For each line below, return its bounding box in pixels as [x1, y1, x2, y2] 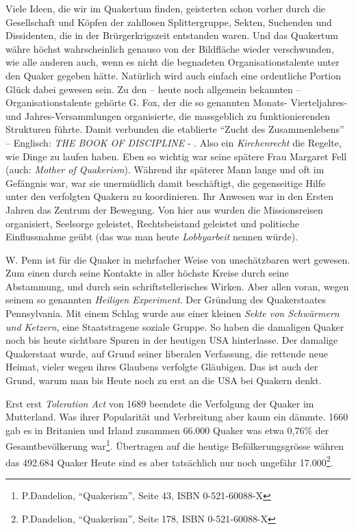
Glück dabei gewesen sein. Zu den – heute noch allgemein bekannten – [5, 81, 301, 96]
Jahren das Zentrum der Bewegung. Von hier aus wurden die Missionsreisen [5, 202, 323, 216]
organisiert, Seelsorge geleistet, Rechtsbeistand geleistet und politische [5, 216, 299, 230]
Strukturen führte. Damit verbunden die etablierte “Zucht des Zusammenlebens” [5, 122, 344, 136]
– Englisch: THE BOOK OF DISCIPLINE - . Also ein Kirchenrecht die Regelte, [5, 135, 342, 149]
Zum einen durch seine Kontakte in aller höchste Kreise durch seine [5, 266, 289, 280]
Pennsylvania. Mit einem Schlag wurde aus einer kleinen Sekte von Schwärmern [5, 306, 340, 320]
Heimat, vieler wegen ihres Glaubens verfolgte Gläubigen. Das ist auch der [5, 359, 318, 374]
